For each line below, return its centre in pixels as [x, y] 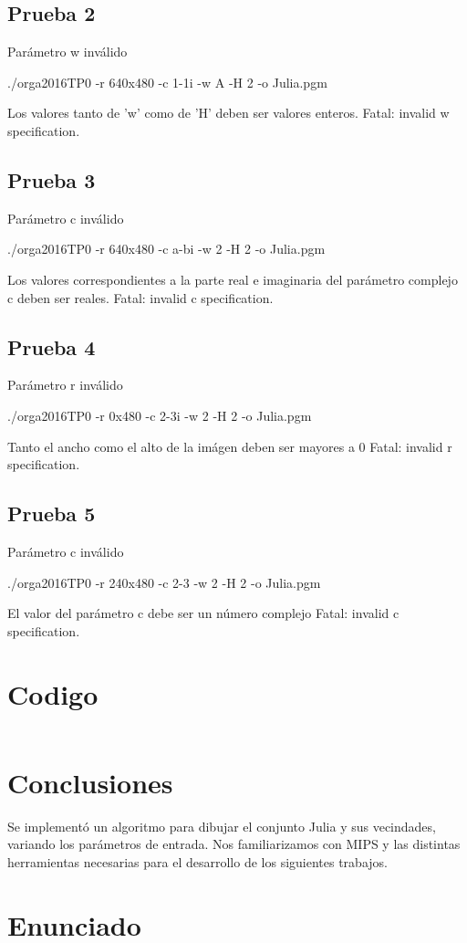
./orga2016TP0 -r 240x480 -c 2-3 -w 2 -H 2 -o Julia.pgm [164, 582]
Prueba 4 [52, 346]
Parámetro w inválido [67, 52]
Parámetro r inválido [65, 385]
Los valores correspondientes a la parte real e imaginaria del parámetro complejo [233, 279]
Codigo [53, 693]
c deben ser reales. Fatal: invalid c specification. [140, 297]
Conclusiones [90, 782]
